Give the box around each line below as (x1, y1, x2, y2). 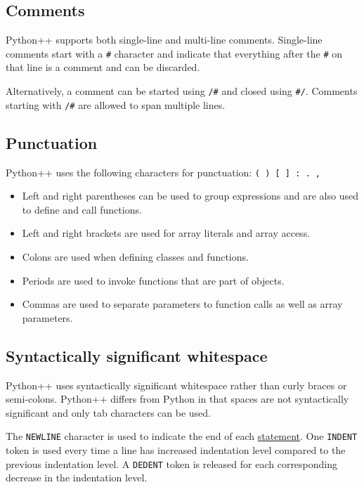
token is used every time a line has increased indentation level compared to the (6, 443, 346, 457)
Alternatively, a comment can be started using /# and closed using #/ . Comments (6, 84, 358, 98)
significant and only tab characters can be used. (6, 405, 211, 420)
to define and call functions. (22, 202, 142, 216)
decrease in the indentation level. (6, 470, 148, 485)
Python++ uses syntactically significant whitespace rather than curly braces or (6, 377, 347, 392)
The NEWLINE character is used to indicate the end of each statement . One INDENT (6, 429, 358, 443)
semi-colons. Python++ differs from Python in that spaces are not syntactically (6, 391, 349, 406)
